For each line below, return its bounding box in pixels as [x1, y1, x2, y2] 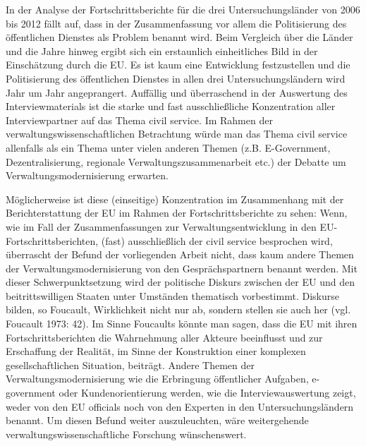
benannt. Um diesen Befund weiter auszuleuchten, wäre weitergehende [6, 413, 309, 428]
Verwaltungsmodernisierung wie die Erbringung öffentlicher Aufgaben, [6, 371, 309, 386]
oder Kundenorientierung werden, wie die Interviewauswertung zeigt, [59, 385, 356, 400]
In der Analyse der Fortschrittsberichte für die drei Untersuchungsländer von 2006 [6, 2, 360, 16]
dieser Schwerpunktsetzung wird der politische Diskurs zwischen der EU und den [6, 275, 355, 289]
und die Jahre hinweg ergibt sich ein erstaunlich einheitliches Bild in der [6, 43, 318, 58]
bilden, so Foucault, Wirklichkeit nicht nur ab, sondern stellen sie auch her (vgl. [6, 302, 351, 317]
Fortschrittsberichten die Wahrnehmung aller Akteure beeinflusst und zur [6, 330, 323, 344]
